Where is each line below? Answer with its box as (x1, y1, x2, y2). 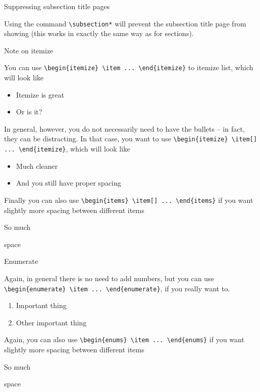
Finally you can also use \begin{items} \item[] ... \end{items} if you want (4, 194, 253, 205)
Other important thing (16, 317, 87, 327)
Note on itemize (4, 45, 53, 55)
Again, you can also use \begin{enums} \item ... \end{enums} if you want (4, 334, 245, 345)
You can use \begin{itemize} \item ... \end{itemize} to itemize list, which (4, 62, 253, 73)
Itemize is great (16, 89, 64, 100)
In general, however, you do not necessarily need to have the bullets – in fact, (4, 123, 245, 134)
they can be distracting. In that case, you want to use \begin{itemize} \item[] (4, 133, 257, 144)
